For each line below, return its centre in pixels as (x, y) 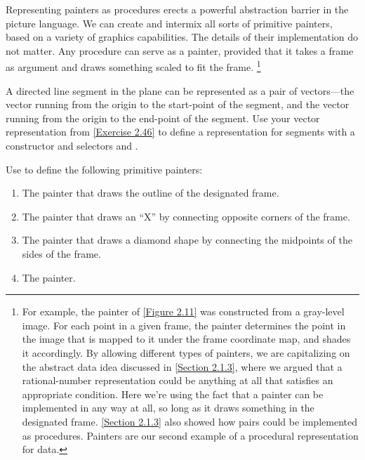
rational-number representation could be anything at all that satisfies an (178, 380)
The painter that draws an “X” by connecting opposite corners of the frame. (186, 216)
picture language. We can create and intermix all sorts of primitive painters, (169, 23)
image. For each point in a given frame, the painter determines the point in (184, 325)
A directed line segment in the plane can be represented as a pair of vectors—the (180, 90)
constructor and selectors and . (72, 145)
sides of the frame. (61, 253)
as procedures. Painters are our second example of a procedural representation (190, 435)
